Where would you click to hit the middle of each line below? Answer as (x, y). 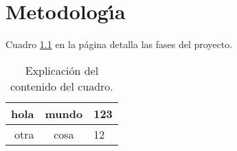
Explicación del (62, 70)
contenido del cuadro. (61, 86)
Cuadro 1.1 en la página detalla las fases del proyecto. (119, 44)
